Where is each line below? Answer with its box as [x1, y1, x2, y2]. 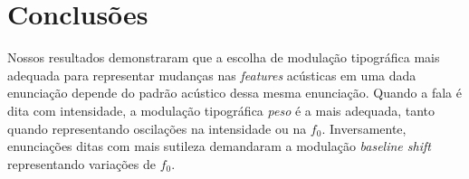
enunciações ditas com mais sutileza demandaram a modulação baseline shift [7, 137, 431, 155]
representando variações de [7, 154, 156, 173]
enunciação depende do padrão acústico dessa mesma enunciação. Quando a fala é [7, 83, 462, 102]
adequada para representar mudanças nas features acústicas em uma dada [7, 65, 416, 84]
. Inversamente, [321, 118, 407, 137]
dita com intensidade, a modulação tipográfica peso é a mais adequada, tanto [7, 100, 435, 119]
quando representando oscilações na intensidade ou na [7, 118, 307, 137]
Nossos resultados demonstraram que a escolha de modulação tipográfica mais [7, 48, 440, 67]
